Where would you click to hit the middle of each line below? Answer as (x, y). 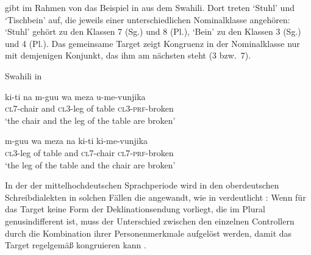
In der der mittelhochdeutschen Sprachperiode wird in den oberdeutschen (142, 185)
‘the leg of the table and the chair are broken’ (90, 164)
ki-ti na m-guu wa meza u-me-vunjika (75, 96)
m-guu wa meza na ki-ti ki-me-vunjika (77, 141)
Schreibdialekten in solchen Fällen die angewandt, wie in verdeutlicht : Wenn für (155, 197)
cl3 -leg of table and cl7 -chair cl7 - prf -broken (89, 152)
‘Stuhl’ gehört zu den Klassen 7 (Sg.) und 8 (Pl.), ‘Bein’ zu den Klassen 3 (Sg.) (153, 31)
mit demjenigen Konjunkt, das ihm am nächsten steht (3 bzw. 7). (128, 55)
